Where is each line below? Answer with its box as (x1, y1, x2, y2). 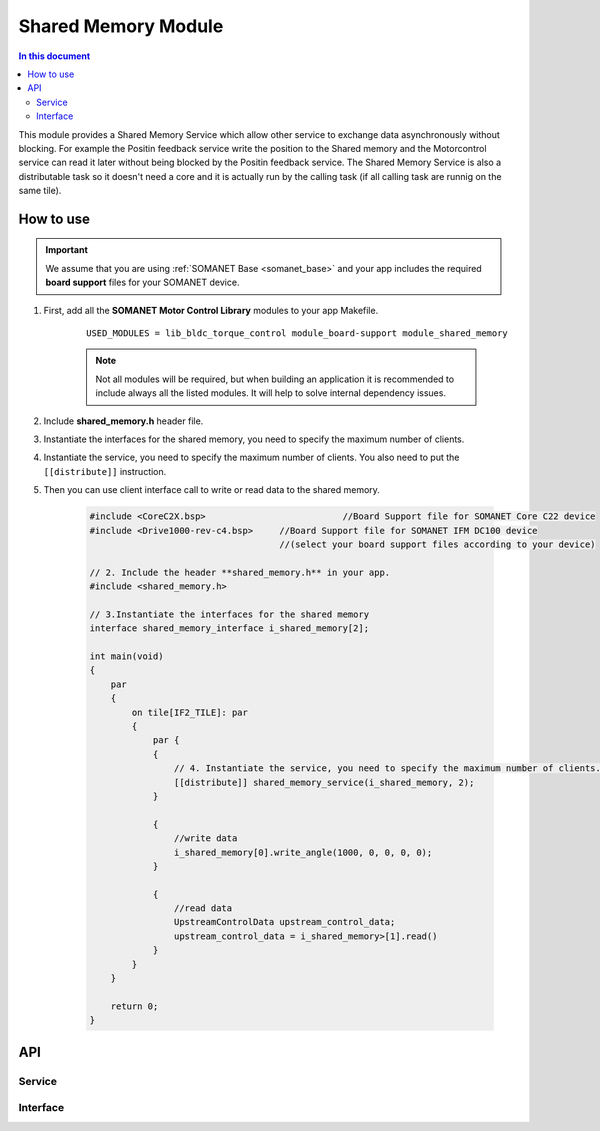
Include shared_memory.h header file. (43, 415, 204, 427)
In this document (18, 50, 91, 62)
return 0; (110, 1000, 159, 1012)
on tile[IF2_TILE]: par (131, 706, 249, 718)
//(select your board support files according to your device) (279, 538, 596, 550)
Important (45, 244, 89, 256)
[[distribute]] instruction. (43, 465, 167, 477)
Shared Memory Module (18, 15, 224, 37)
